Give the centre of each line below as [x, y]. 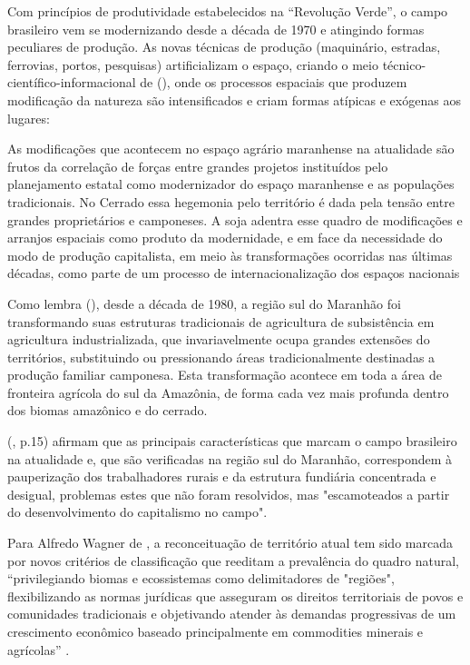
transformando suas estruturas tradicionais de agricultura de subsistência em [221, 321]
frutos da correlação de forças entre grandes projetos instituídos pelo [198, 166]
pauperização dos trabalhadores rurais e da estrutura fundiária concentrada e [222, 476]
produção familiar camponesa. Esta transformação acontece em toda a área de [225, 375]
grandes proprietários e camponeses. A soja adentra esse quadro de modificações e [235, 219]
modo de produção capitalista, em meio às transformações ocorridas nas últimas [230, 255]
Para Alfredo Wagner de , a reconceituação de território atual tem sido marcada [230, 543]
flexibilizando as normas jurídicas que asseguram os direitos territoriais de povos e [235, 596]
